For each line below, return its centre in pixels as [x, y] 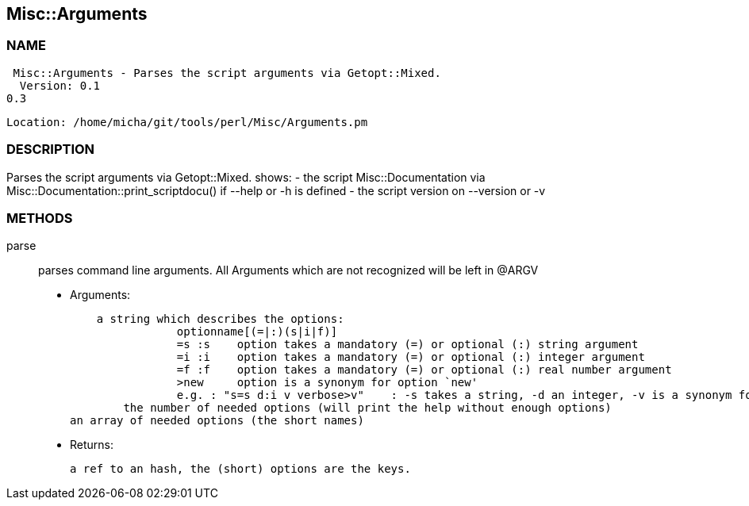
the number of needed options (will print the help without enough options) [367, 408]
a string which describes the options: [220, 319]
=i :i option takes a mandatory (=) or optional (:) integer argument [411, 357]
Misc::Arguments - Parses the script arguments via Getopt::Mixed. [227, 73]
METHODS [40, 218]
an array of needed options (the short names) [217, 421]
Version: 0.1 [60, 85]
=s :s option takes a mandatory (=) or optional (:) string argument [407, 345]
